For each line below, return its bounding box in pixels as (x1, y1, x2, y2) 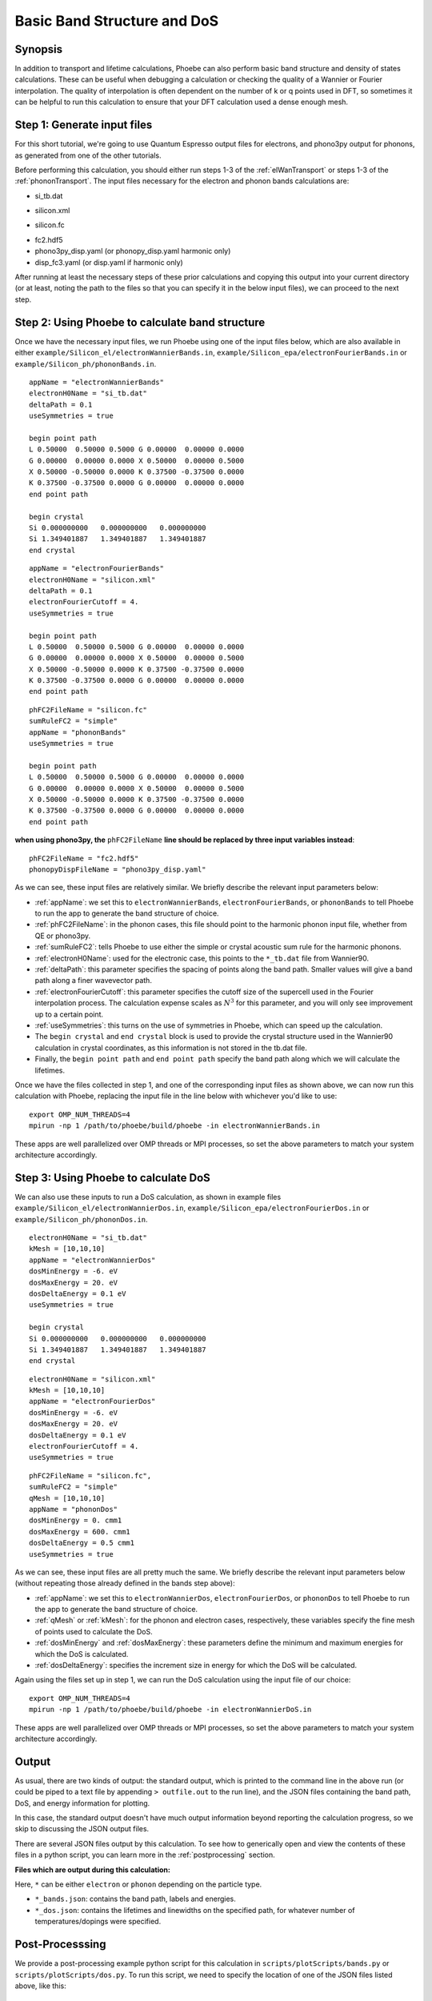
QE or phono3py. (34, 931, 91, 940)
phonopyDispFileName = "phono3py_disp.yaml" (29, 864, 207, 874)
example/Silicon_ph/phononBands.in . (14, 359, 157, 368)
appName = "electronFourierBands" (29, 564, 164, 573)
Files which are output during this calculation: (14, 1865, 171, 1875)
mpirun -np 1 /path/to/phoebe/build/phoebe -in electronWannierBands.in (29, 1121, 320, 1130)
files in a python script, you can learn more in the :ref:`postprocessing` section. (14, 1850, 275, 1860)
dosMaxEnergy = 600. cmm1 (29, 1527, 131, 1536)
